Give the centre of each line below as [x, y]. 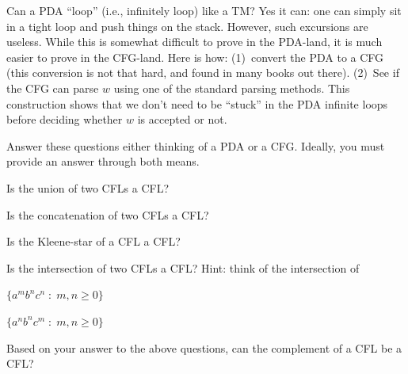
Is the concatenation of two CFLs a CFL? [108, 214]
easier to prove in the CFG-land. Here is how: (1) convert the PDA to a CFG [195, 57]
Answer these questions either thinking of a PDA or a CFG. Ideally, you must [196, 145]
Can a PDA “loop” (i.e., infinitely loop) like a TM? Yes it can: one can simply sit [204, 10]
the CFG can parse [53, 88]
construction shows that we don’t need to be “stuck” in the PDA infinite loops [197, 103]
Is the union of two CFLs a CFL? [88, 187]
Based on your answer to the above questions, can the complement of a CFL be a [204, 347]
